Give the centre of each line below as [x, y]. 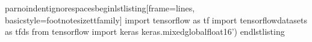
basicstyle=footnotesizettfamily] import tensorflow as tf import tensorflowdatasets [156, 19]
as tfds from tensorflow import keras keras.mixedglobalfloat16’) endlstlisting [145, 31]
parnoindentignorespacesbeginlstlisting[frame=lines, [100, 8]
